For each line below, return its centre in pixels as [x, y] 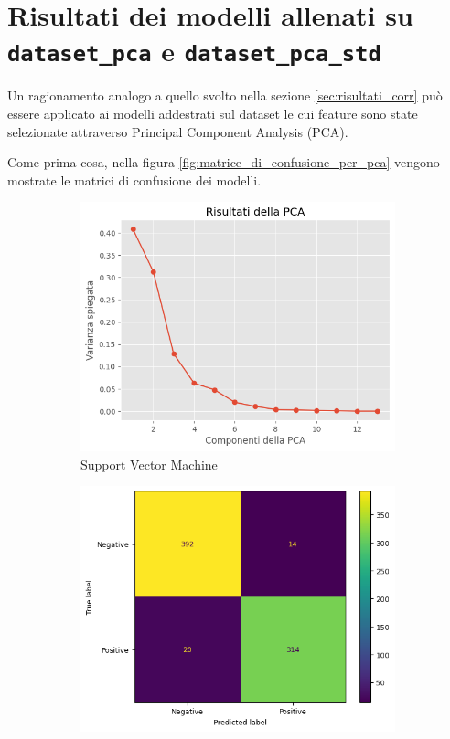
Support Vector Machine [149, 464]
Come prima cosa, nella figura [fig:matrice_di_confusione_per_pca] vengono [224, 162]
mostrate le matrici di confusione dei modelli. [134, 179]
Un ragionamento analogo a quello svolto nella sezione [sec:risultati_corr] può [225, 95]
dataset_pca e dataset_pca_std [194, 51]
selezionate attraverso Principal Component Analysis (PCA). [178, 131]
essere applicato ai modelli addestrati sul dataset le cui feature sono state [213, 114]
